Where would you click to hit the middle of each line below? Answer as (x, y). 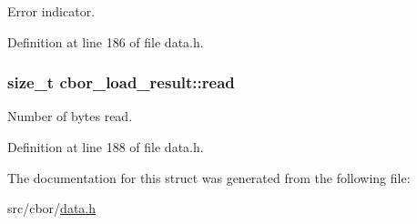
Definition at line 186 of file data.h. (106, 41)
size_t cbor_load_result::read (121, 82)
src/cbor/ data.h (52, 208)
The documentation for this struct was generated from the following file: (209, 177)
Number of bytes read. (70, 116)
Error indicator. (51, 11)
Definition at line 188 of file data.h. (106, 147)
